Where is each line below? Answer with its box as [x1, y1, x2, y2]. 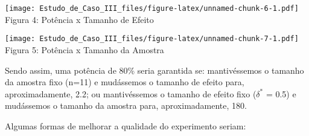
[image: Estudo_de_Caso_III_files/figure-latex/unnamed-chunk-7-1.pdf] [5, 34, 299, 44]
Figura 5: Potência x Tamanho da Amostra [5, 43, 164, 56]
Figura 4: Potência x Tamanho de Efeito [5, 13, 154, 25]
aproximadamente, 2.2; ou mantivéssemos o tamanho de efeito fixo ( [5, 87, 256, 100]
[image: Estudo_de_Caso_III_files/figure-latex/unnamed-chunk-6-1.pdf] [5, 4, 299, 13]
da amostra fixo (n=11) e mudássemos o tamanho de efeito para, [5, 76, 244, 88]
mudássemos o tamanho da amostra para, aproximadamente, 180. [5, 99, 247, 112]
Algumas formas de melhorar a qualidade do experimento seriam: [5, 119, 246, 132]
